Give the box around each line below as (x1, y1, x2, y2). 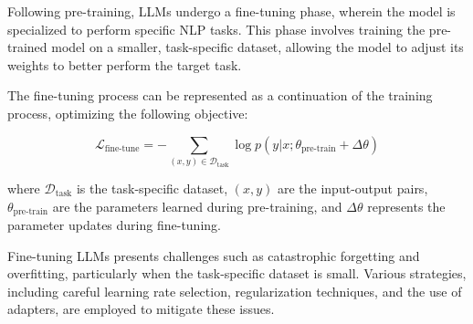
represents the (367, 196, 446, 215)
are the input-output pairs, (277, 178, 428, 197)
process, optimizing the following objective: (7, 103, 248, 122)
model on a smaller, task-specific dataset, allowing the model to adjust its (51, 37, 464, 57)
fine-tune (104, 144, 140, 154)
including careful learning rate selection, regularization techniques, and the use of (7, 281, 462, 300)
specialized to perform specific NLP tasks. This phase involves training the (7, 19, 426, 38)
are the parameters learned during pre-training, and (52, 196, 342, 215)
